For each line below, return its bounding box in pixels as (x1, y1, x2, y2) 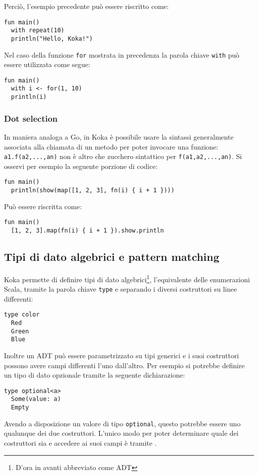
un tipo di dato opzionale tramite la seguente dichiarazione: (4, 370, 185, 380)
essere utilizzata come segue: (4, 59, 90, 70)
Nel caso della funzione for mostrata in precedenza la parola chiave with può (4, 49, 240, 60)
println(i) (11, 93, 47, 101)
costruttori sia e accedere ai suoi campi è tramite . (4, 437, 157, 448)
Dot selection (4, 112, 58, 124)
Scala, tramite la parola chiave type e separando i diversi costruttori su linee (4, 284, 237, 294)
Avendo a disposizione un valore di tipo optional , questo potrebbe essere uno (4, 418, 241, 428)
